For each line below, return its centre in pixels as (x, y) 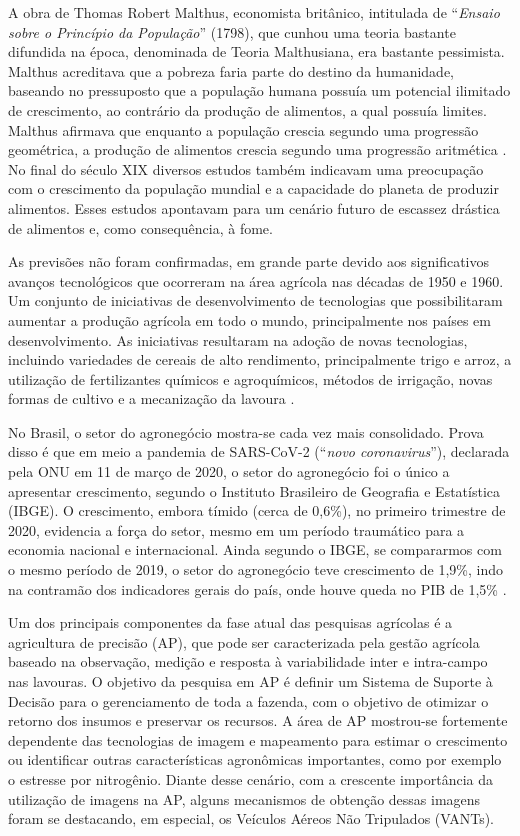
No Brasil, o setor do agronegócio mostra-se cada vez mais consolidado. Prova (246, 431)
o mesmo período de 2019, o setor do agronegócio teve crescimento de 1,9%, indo (255, 569)
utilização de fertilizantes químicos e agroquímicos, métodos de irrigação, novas (250, 378)
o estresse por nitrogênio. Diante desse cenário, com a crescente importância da (250, 778)
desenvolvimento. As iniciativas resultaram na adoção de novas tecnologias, (238, 339)
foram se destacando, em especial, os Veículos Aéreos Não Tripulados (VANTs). (251, 818)
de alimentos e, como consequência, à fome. (140, 227)
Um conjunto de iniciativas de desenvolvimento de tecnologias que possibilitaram (255, 300)
